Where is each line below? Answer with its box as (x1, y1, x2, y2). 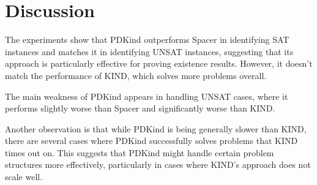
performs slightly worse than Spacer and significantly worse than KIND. (5, 102, 275, 115)
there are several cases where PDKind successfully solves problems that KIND (5, 134, 298, 147)
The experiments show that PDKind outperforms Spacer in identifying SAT (5, 33, 289, 46)
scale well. (5, 170, 43, 183)
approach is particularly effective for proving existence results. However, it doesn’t (5, 57, 313, 70)
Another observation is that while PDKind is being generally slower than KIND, (5, 122, 307, 135)
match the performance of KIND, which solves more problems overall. (5, 69, 267, 81)
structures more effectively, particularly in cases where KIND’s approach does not (5, 158, 311, 171)
